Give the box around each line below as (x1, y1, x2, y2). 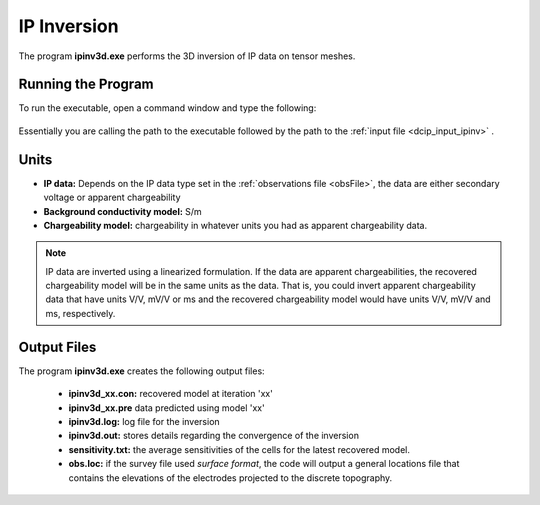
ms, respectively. (45, 307, 116, 319)
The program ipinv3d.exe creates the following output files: (18, 365, 265, 377)
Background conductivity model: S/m (43, 205, 202, 217)
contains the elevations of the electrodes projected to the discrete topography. (68, 471, 393, 484)
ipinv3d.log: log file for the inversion (68, 415, 220, 427)
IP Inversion (18, 15, 119, 37)
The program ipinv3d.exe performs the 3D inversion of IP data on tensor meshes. (18, 50, 356, 62)
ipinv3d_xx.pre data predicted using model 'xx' (68, 401, 265, 414)
